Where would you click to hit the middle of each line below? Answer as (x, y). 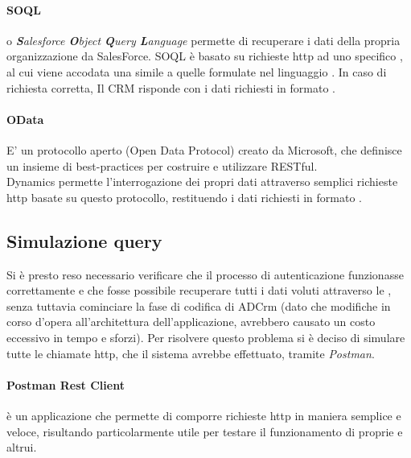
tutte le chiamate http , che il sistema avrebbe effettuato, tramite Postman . (191, 353)
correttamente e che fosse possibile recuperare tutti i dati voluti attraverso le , (199, 290)
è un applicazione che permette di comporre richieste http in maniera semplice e (204, 415)
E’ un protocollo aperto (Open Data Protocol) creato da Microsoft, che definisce (204, 149)
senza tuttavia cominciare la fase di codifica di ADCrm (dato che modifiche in (199, 305)
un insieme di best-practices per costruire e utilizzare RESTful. (162, 165)
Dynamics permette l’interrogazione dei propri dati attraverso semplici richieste (202, 182)
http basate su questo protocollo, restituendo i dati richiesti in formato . (184, 197)
